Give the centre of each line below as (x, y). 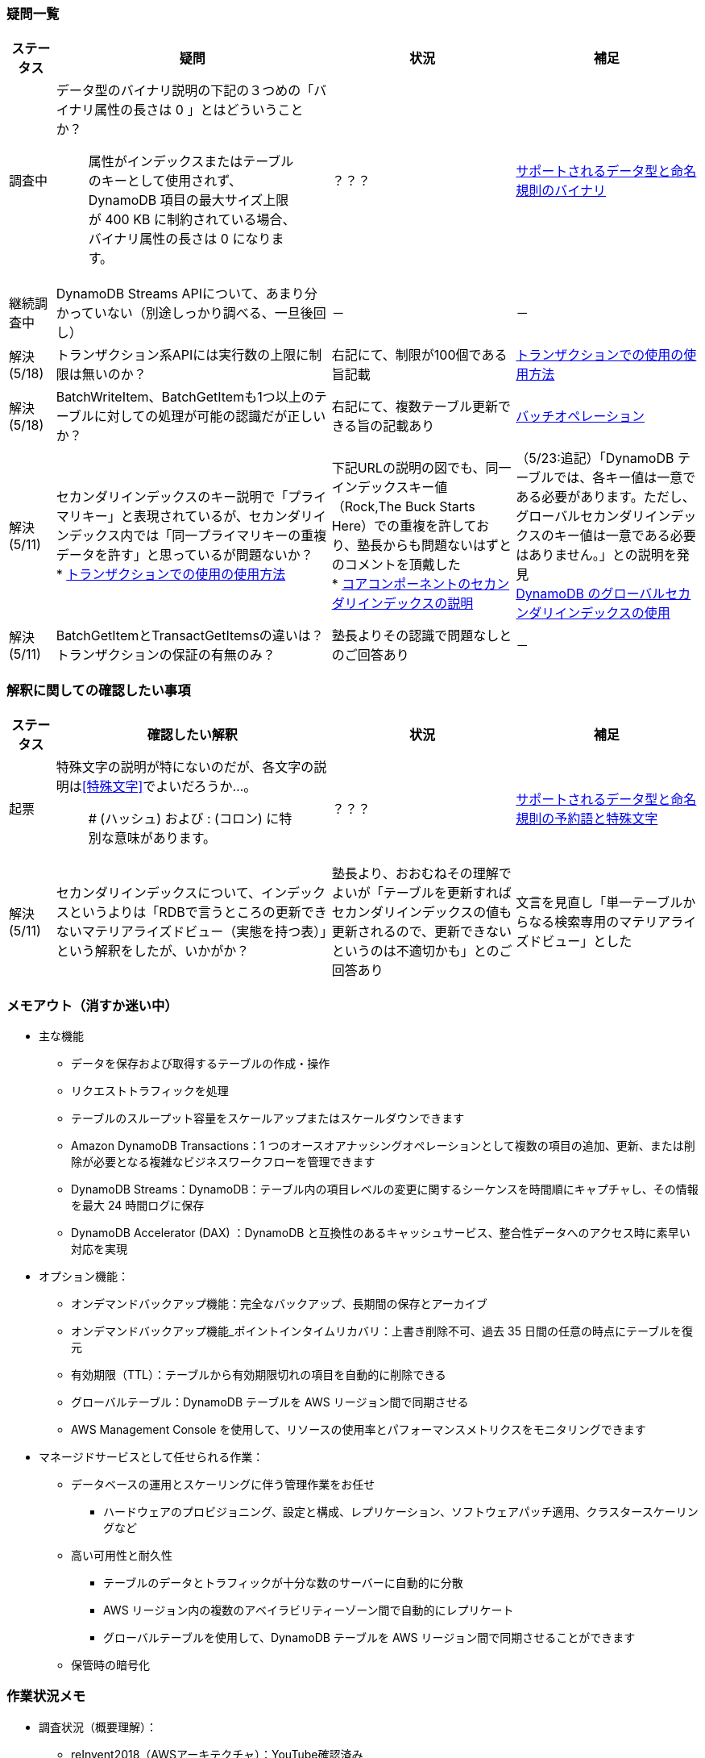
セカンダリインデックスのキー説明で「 (172, 497)
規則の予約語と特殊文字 (587, 819)
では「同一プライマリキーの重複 (230, 536)
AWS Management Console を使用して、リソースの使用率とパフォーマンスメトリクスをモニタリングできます (359, 1429)
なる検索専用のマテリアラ (606, 922)
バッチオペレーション (580, 417)
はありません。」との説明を (596, 555)
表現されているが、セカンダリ (223, 517)
